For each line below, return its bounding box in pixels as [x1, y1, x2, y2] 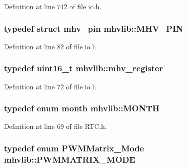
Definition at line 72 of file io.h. [4, 81, 98, 91]
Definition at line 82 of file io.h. [4, 41, 98, 51]
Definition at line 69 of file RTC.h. [4, 121, 107, 131]
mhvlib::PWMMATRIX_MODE [4, 153, 136, 165]
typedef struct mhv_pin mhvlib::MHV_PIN [4, 22, 184, 34]
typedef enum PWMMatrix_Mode [4, 142, 144, 154]
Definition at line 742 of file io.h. [4, 1, 102, 11]
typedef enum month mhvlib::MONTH [4, 102, 160, 114]
